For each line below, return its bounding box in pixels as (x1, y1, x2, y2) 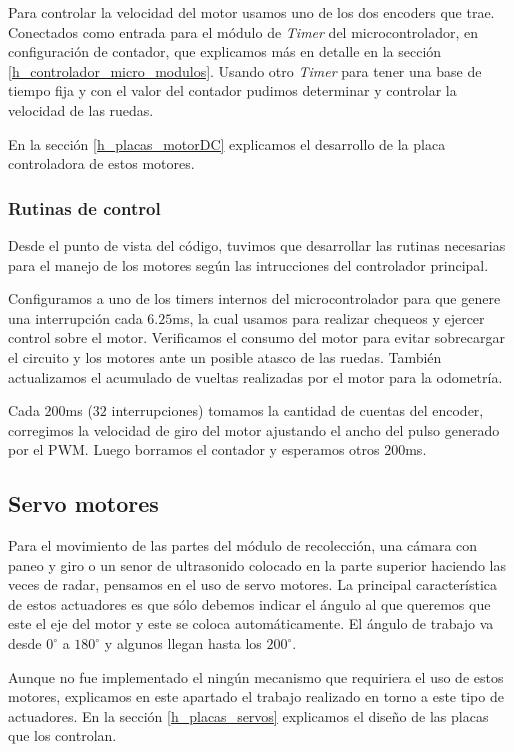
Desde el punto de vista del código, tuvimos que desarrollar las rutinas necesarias (8, 234, 506, 255)
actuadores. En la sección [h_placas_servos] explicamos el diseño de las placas (8, 705, 489, 726)
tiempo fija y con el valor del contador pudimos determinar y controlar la (8, 80, 457, 101)
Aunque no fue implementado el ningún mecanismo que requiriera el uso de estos (8, 666, 504, 687)
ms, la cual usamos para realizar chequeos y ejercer (172, 307, 485, 328)
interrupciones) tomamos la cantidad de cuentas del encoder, (111, 400, 484, 421)
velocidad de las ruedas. (8, 99, 154, 120)
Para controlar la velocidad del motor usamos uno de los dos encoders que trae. (8, 2, 495, 22)
